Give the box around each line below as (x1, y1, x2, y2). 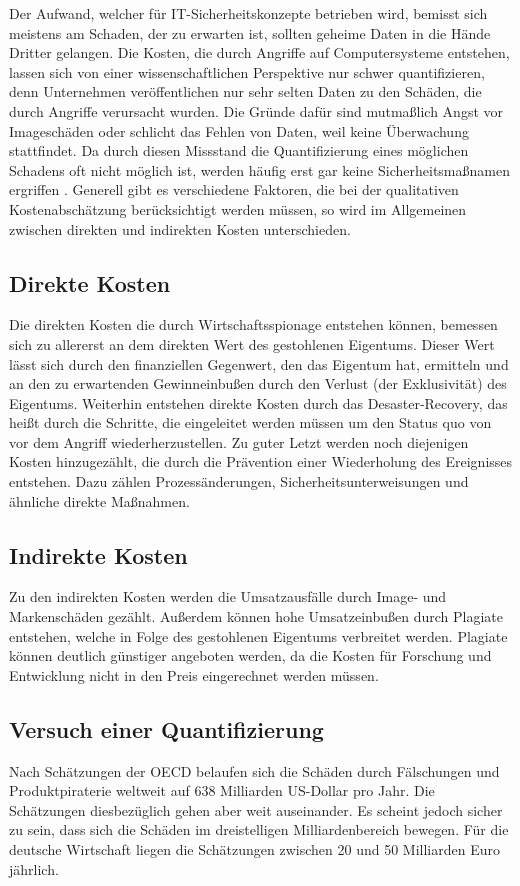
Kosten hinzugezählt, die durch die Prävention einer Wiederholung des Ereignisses (9, 451, 513, 472)
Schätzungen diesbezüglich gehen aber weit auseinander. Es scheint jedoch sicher (9, 799, 503, 820)
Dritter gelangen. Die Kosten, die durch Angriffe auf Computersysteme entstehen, (9, 42, 510, 63)
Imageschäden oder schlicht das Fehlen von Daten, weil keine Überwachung (9, 120, 469, 141)
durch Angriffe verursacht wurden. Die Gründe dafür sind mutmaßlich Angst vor (9, 100, 503, 121)
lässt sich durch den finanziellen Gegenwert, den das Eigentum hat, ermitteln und (9, 353, 509, 374)
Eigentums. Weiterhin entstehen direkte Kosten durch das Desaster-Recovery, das (9, 392, 508, 413)
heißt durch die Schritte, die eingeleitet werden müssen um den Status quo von (9, 412, 492, 433)
